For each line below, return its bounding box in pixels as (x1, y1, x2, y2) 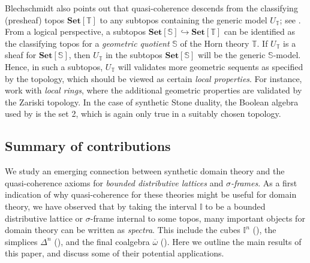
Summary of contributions (5, 137, 171, 155)
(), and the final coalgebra (54, 235, 150, 247)
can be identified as (224, 25, 295, 38)
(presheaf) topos (5, 13, 65, 26)
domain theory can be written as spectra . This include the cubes (5, 223, 240, 236)
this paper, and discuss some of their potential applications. (5, 247, 224, 259)
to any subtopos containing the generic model (100, 13, 267, 26)
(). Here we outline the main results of (160, 235, 302, 247)
